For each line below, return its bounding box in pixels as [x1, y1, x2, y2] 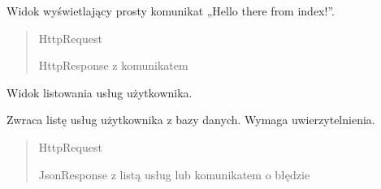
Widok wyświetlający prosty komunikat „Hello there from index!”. [6, 2, 335, 19]
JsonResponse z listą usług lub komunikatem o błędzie [38, 165, 310, 183]
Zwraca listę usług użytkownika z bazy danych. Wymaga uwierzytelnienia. [6, 111, 375, 128]
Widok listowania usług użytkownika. [6, 84, 193, 101]
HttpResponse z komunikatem [38, 57, 188, 74]
